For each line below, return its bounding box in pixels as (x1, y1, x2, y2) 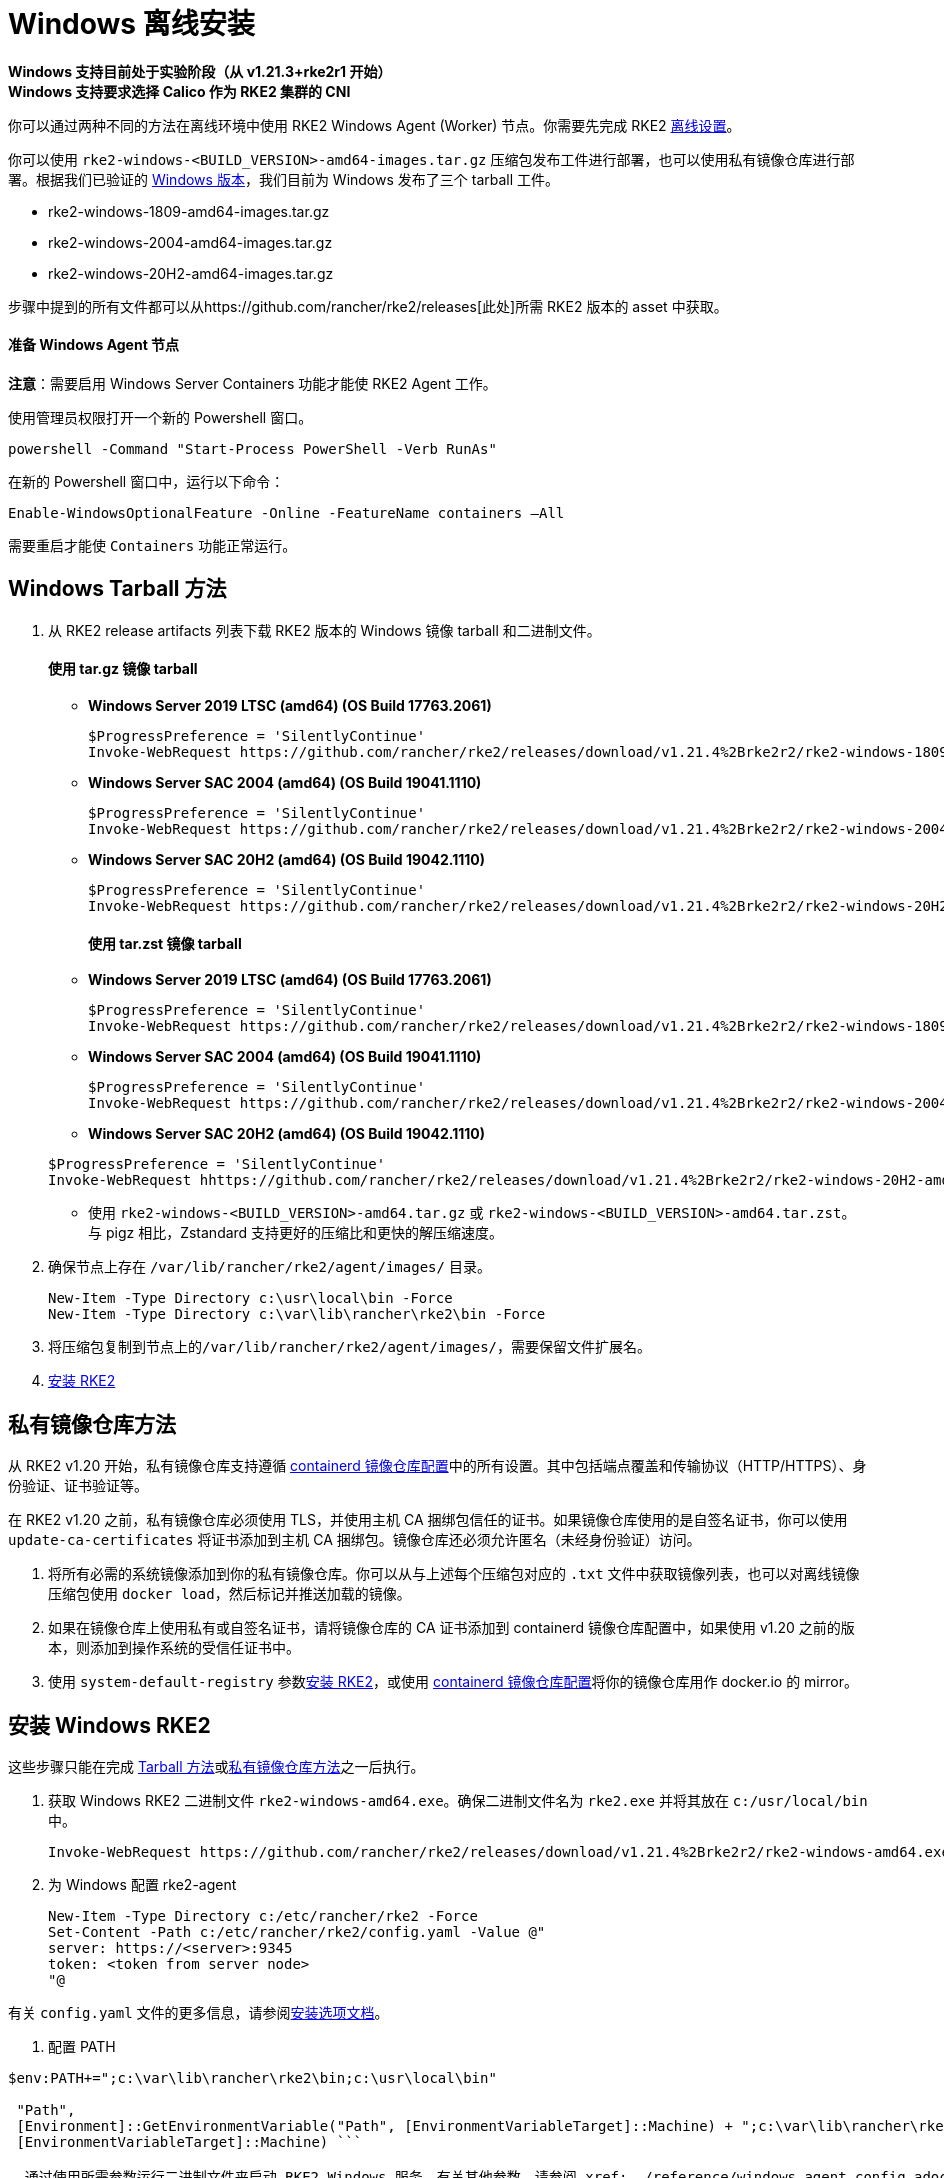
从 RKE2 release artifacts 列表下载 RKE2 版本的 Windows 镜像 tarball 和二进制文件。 (48, 621, 601, 639)
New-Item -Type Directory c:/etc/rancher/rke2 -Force (48, 1907, 478, 1924)
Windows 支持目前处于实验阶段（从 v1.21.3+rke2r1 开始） (8, 62, 392, 80)
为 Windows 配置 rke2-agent (48, 1875, 237, 1893)
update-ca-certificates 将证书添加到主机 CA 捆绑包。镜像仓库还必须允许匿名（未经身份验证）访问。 (8, 1531, 701, 1549)
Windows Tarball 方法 (8, 576, 227, 602)
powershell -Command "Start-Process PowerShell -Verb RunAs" (8, 440, 497, 457)
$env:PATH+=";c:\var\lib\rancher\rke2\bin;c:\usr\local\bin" (8, 2069, 497, 2086)
